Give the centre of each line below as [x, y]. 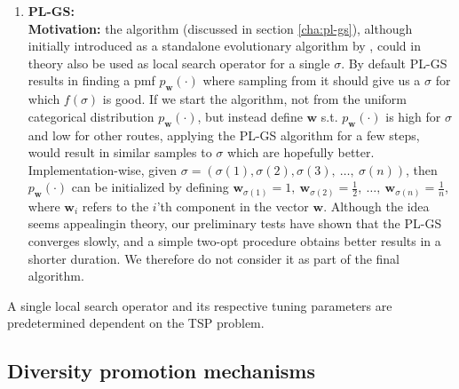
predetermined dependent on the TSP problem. [136, 323]
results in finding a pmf [91, 80]
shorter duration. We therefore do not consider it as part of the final [214, 258]
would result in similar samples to [120, 152]
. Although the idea [376, 206]
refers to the [115, 206]
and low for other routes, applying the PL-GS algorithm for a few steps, [224, 135]
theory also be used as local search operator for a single [179, 63]
